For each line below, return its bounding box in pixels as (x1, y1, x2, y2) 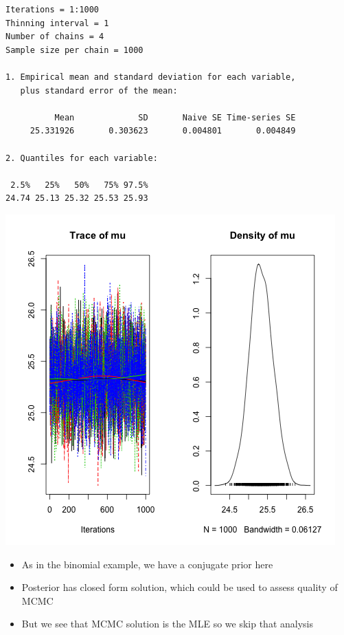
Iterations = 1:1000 (5, 5, 100, 14)
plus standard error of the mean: (20, 85, 178, 96)
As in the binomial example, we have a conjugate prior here (21, 557, 273, 571)
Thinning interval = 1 (5, 18, 109, 28)
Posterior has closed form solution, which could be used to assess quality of (21, 580, 338, 594)
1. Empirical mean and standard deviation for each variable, (5, 72, 296, 82)
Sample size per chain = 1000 (5, 45, 144, 55)
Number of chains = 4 (5, 32, 104, 42)
